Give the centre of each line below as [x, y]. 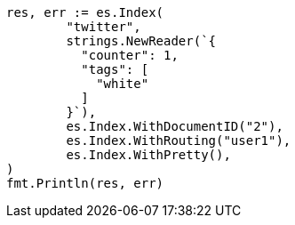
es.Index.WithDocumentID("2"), [175, 126]
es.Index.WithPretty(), [148, 155]
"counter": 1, [130, 55]
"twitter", [104, 27]
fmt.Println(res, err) [85, 183]
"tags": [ [115, 69]
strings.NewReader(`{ [141, 41]
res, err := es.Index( [85, 12]
